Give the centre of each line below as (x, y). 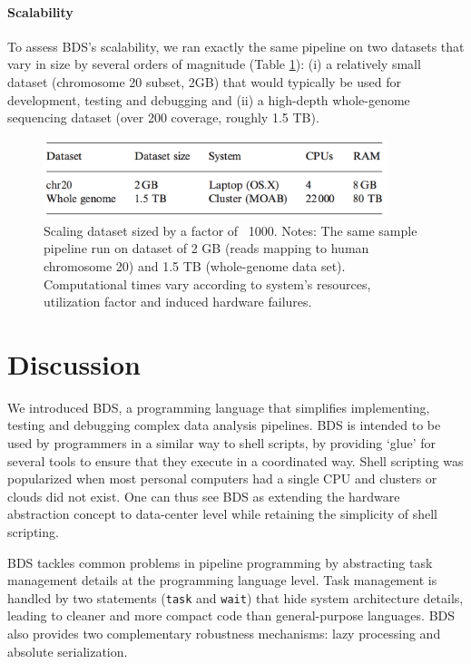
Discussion (74, 363)
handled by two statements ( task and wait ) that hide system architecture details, (235, 597)
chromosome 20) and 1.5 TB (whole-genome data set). (195, 265)
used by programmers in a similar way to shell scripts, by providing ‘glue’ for (222, 443)
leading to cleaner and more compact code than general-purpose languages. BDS (231, 615)
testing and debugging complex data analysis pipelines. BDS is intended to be (224, 425)
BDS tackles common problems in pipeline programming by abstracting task (220, 562)
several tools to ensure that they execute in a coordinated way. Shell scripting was (235, 460)
